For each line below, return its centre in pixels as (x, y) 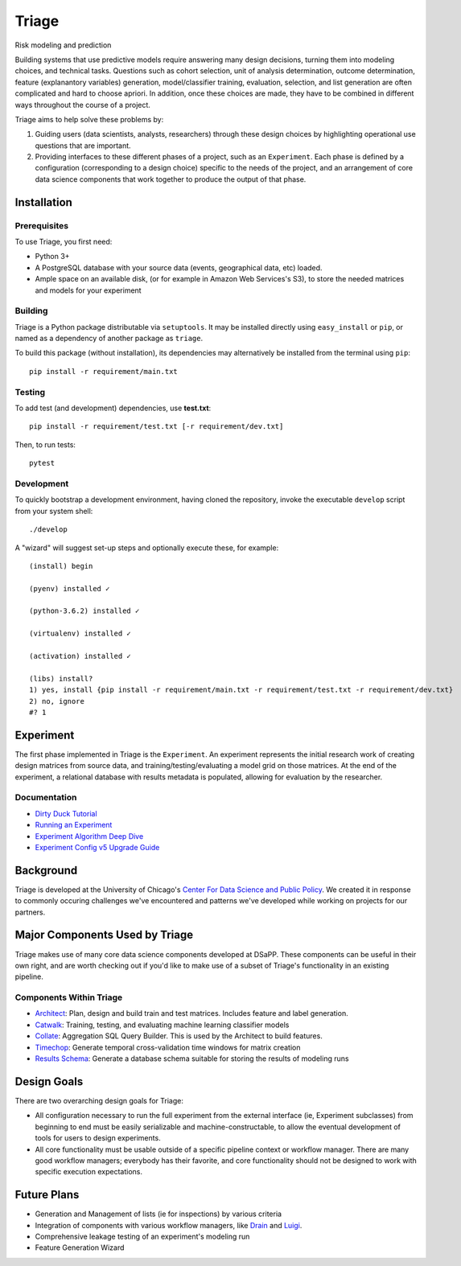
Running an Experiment (74, 825)
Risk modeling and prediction (63, 45)
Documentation (46, 798)
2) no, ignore (57, 701)
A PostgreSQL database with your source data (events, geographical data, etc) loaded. (179, 267)
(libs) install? (61, 678)
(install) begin (61, 566)
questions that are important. (83, 146)
